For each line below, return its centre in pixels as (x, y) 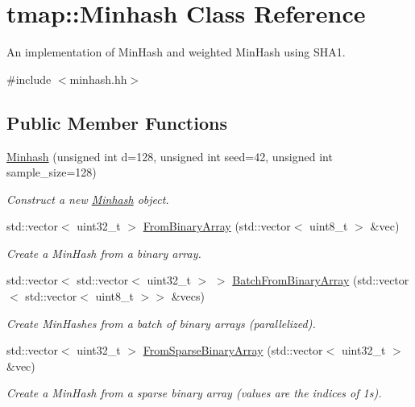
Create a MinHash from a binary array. (104, 253)
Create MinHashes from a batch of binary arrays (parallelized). (161, 323)
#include (29, 79)
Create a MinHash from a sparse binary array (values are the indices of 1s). (194, 393)
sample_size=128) (52, 172)
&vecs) (188, 296)
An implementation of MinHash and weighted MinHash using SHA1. (176, 52)
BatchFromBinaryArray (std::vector (321, 280)
